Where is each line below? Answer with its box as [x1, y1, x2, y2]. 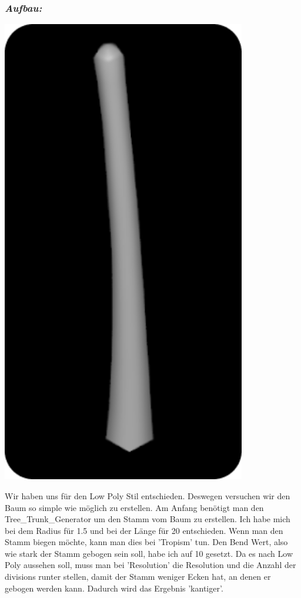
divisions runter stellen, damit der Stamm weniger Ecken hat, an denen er [5, 570, 271, 583]
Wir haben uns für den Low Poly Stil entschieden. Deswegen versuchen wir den [5, 489, 290, 502]
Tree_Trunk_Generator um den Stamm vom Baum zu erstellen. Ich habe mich [5, 513, 290, 525]
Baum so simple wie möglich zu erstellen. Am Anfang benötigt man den [5, 501, 264, 513]
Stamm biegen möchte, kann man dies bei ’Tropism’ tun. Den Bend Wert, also [5, 536, 288, 548]
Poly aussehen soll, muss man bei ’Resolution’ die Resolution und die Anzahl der [5, 559, 296, 571]
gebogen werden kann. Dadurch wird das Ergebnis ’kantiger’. [5, 582, 223, 594]
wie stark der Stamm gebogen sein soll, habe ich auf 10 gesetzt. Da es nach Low [5, 547, 293, 559]
